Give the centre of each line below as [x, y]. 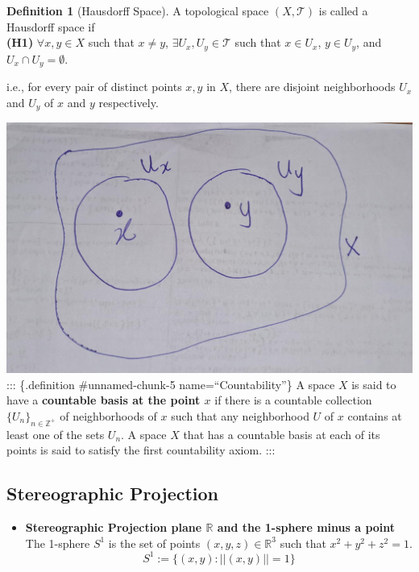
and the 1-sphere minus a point [306, 527]
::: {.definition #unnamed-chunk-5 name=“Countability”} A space [171, 384]
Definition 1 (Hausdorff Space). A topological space [138, 10]
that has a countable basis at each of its [282, 434]
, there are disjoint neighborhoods [312, 87]
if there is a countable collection [293, 400]
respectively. [129, 102]
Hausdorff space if [51, 26]
